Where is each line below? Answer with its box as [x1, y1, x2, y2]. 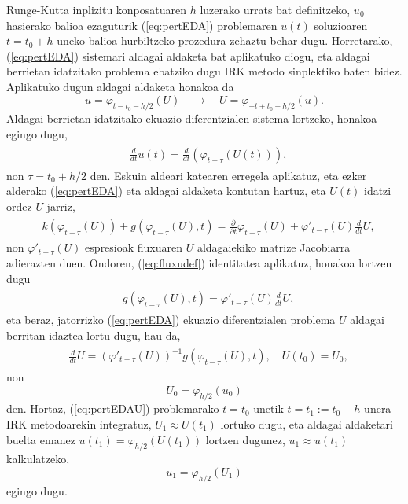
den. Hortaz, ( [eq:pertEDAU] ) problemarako [6, 400, 219, 417]
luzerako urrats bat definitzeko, [200, 2, 351, 17]
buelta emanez [6, 431, 75, 447]
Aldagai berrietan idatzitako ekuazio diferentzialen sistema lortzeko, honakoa [6, 110, 377, 127]
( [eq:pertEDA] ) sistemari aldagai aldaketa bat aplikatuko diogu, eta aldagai [6, 47, 370, 64]
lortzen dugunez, [205, 431, 285, 447]
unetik [253, 400, 284, 417]
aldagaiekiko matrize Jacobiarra [197, 239, 351, 256]
